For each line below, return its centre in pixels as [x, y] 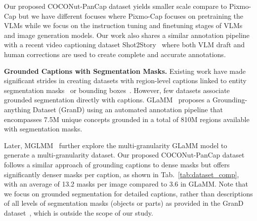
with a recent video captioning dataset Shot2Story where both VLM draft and [124, 45]
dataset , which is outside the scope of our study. [79, 212]
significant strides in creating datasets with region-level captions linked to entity [125, 80]
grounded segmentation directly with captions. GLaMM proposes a [107, 100]
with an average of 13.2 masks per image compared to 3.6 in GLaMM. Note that [126, 184]
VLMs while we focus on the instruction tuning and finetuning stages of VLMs [123, 25]
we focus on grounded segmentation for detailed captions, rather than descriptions [128, 193]
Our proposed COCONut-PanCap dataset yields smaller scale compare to [116, 6]
